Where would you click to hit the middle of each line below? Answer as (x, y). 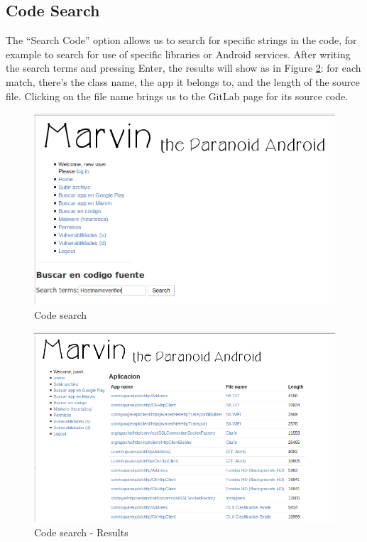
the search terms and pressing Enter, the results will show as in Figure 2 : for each (183, 68)
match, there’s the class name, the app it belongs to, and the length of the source (183, 81)
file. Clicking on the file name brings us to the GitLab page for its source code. (177, 96)
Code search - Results (81, 532)
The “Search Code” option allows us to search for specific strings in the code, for (181, 40)
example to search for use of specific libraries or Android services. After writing (178, 54)
